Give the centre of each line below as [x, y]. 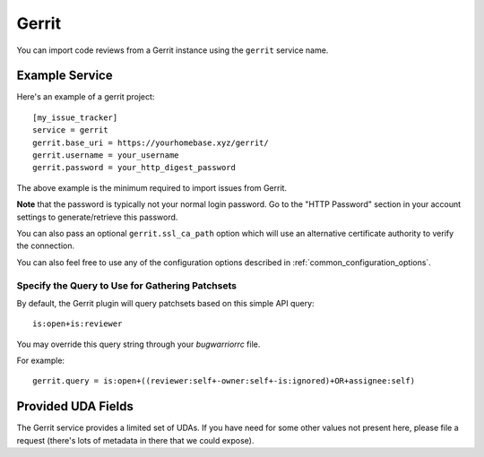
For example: [41, 361]
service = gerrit [70, 130]
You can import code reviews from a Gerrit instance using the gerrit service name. [173, 50]
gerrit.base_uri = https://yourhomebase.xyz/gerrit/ [151, 142]
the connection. [46, 246]
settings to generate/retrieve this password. [97, 217]
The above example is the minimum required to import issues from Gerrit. [151, 187]
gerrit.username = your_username [106, 155]
